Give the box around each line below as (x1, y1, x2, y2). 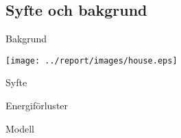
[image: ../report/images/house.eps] (5, 55, 178, 66)
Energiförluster (5, 98, 69, 113)
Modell (5, 121, 35, 135)
